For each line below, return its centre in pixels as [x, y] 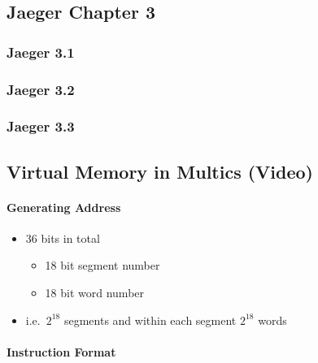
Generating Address [64, 207]
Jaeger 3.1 [41, 52]
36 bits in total [63, 238]
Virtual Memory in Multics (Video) [160, 171]
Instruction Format [61, 351]
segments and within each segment [150, 320]
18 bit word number [95, 293]
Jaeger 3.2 [41, 89]
